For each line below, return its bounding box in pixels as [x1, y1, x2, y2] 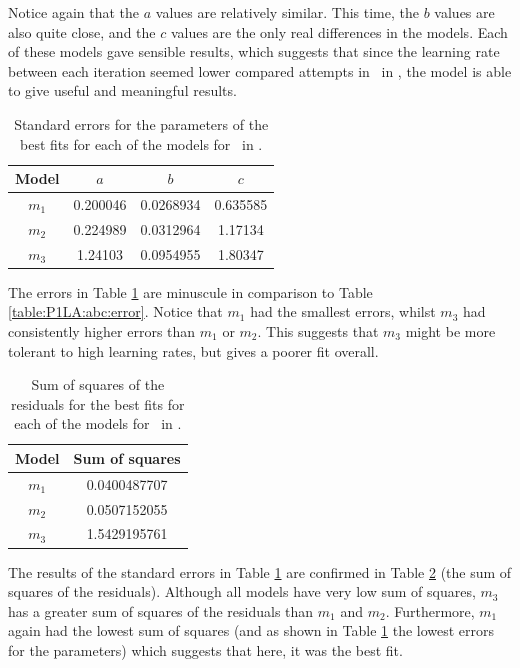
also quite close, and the [8, 21, 156, 42]
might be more [405, 320, 496, 341]
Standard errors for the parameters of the [14, 113, 269, 134]
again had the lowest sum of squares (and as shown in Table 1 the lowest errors [8, 620, 495, 641]
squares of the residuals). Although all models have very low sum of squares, [8, 581, 476, 602]
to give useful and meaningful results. [8, 80, 237, 101]
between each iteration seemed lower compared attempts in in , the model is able [8, 60, 512, 81]
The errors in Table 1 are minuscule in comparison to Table [8, 281, 373, 302]
